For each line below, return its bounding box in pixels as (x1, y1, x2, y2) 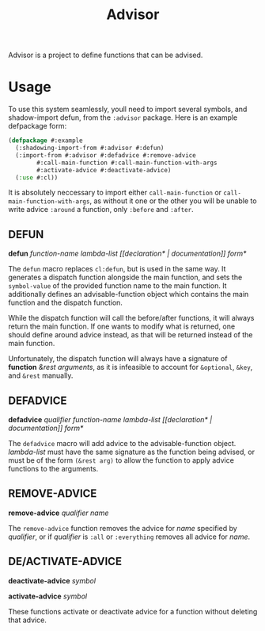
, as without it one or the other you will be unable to (89, 196, 257, 206)
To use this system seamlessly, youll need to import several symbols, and (8, 105, 248, 114)
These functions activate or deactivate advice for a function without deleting (8, 606, 258, 616)
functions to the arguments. (8, 464, 99, 473)
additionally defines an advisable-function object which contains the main (8, 290, 249, 299)
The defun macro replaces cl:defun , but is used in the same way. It (8, 264, 226, 274)
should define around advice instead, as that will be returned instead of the (8, 330, 253, 340)
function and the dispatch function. (8, 298, 123, 307)
